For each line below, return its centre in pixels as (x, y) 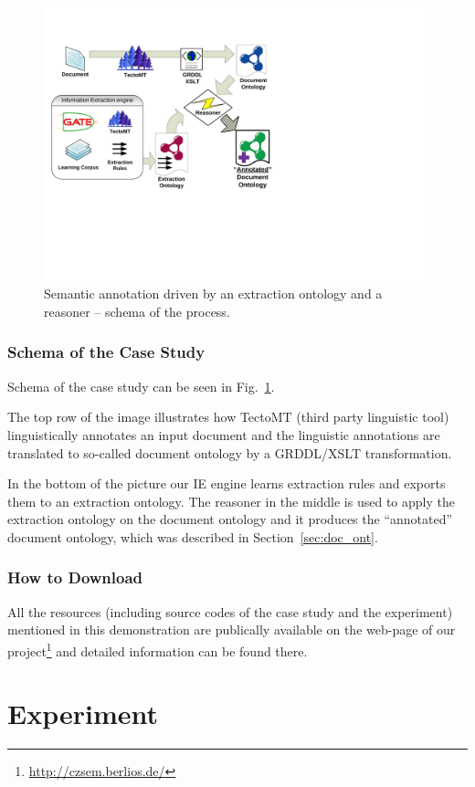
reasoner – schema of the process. (137, 311)
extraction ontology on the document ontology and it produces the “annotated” (230, 519)
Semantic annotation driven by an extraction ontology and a (213, 294)
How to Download (75, 577)
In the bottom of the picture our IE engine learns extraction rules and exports (227, 483)
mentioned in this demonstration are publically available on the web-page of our (232, 630)
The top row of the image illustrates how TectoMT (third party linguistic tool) (228, 417)
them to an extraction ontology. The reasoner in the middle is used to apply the (231, 501)
